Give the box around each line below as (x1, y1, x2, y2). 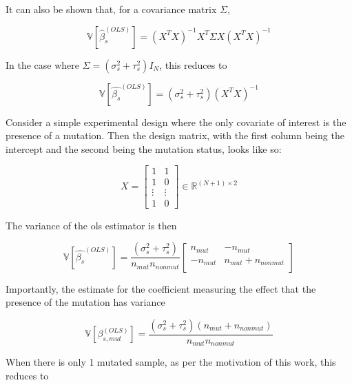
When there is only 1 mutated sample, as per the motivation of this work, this (6, 355, 336, 369)
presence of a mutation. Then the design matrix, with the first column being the (6, 128, 344, 143)
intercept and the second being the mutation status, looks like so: (6, 141, 282, 156)
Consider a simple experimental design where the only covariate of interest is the (6, 114, 346, 129)
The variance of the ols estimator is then (6, 218, 177, 232)
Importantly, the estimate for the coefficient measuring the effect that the (6, 281, 316, 295)
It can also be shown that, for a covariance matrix (6, 2, 217, 16)
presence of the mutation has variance (6, 295, 165, 309)
